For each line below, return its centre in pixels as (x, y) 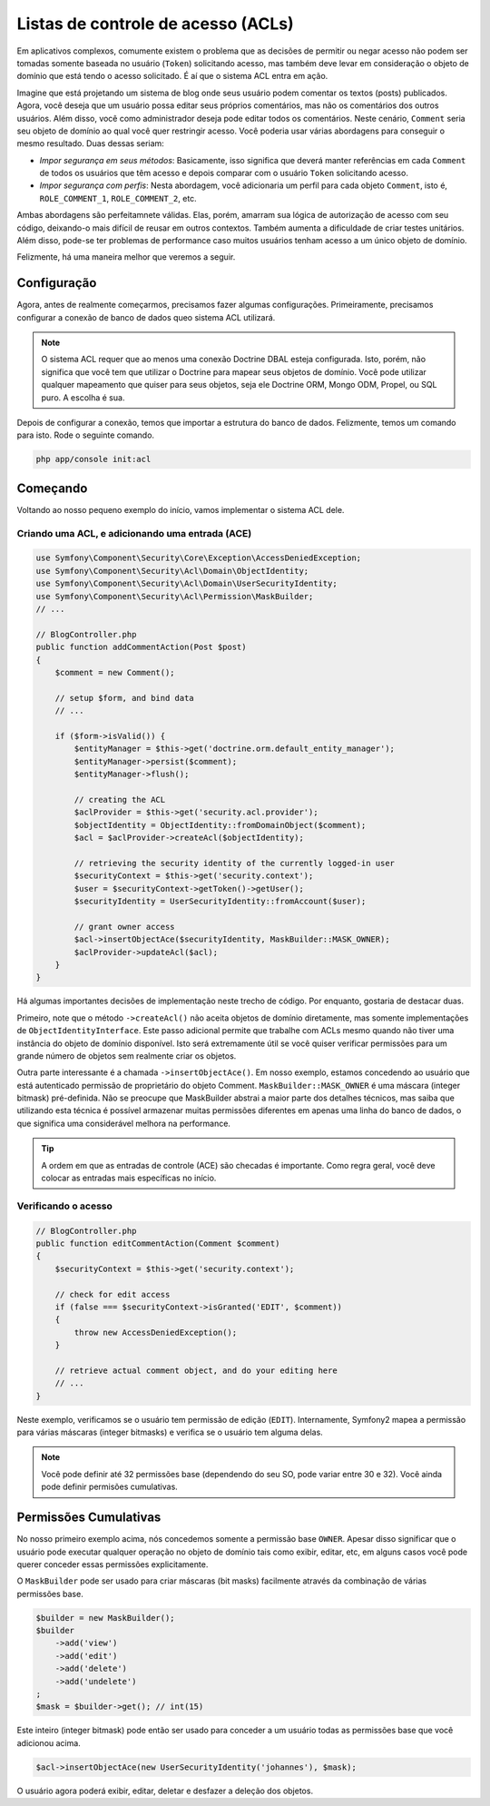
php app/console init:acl (93, 459)
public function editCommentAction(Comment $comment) (158, 1243)
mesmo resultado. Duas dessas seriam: (91, 143)
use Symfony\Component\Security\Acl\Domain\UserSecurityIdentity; (186, 584)
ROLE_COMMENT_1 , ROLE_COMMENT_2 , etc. (118, 198)
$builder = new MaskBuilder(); (106, 1618)
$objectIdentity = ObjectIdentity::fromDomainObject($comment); (220, 825)
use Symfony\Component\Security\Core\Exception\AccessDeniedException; (199, 558)
